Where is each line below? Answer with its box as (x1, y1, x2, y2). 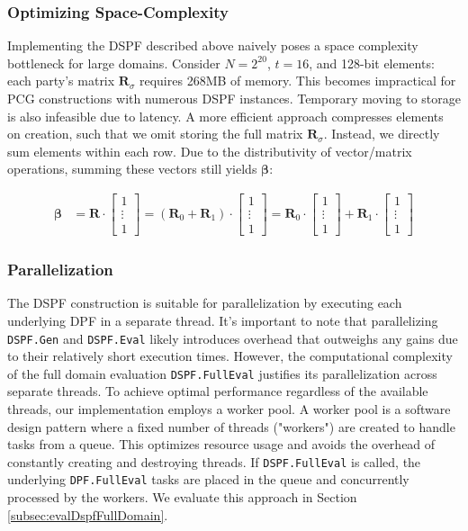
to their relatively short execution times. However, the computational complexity (7, 346, 453, 365)
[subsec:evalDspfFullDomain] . (7, 505, 168, 524)
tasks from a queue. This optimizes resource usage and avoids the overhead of (7, 435, 436, 454)
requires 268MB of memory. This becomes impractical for (139, 71, 456, 90)
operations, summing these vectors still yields (7, 159, 257, 178)
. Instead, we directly (323, 124, 440, 143)
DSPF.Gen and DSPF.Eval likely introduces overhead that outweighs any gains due (7, 328, 458, 347)
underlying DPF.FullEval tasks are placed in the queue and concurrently (7, 470, 409, 489)
